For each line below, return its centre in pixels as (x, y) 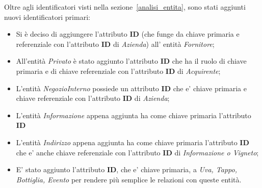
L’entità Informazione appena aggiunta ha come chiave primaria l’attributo (134, 115)
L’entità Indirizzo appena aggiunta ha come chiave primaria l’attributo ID (133, 142)
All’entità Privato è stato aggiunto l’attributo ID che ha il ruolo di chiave (131, 61)
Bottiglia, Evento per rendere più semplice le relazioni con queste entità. (129, 179)
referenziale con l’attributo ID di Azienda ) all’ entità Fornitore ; (115, 44)
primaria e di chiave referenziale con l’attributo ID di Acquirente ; (118, 71)
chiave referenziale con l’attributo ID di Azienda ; (93, 98)
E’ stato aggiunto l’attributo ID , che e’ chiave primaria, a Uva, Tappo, (126, 169)
